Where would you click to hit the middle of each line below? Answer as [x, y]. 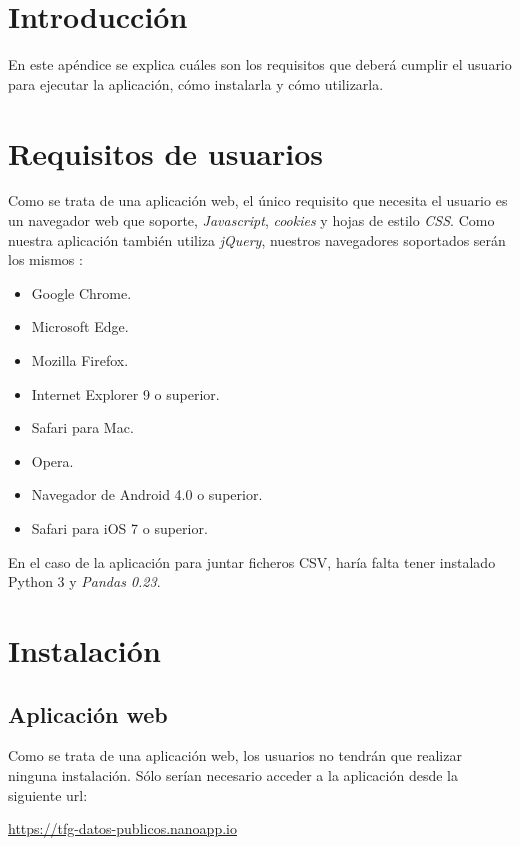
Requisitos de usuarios [165, 152]
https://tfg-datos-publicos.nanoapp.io [122, 828]
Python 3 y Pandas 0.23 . [84, 581]
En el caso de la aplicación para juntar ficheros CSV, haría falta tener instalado [252, 561]
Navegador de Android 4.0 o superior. [147, 494]
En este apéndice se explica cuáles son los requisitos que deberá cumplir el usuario [260, 64]
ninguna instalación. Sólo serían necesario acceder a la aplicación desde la [233, 774]
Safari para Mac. [82, 427]
